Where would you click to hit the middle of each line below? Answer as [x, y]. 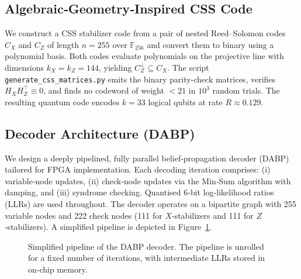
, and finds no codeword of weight [104, 90]
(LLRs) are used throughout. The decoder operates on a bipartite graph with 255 [150, 204]
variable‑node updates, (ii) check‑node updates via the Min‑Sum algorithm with [148, 180]
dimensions [25, 67]
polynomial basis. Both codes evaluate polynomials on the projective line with [144, 56]
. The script [188, 67]
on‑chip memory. [58, 269]
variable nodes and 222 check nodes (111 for [84, 215]
